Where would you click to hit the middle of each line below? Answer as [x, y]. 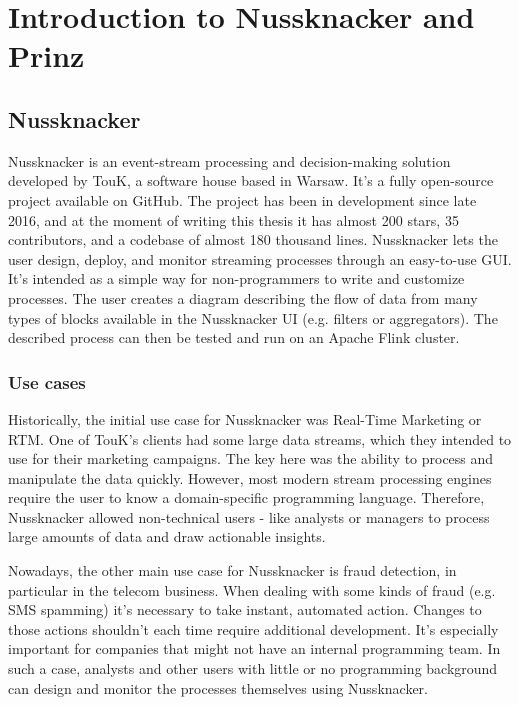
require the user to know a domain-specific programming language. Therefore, [246, 497]
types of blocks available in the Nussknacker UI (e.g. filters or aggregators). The [253, 317]
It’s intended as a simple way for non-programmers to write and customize [236, 278]
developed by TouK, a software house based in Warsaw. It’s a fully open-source [251, 180]
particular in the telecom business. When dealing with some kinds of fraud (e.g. [252, 589]
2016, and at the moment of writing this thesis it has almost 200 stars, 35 [233, 219]
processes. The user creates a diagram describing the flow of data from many [243, 297]
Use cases [47, 381]
